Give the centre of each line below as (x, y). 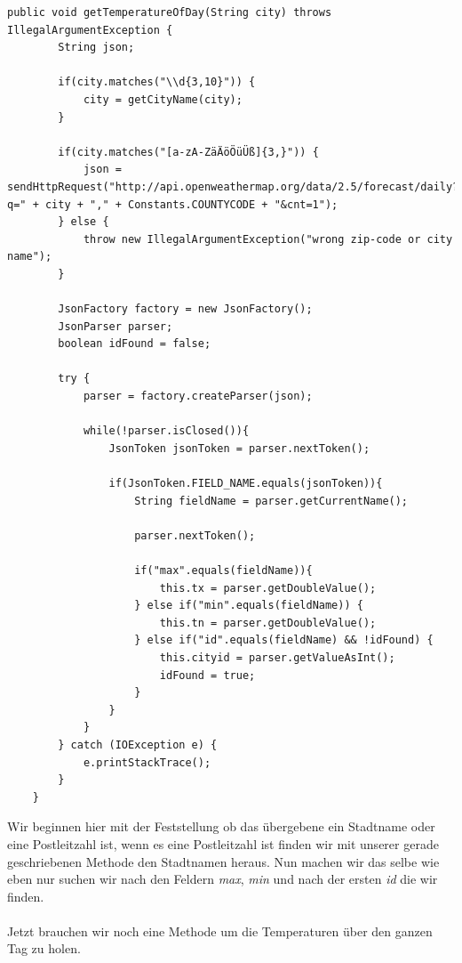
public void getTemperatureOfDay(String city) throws (170, 12)
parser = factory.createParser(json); (198, 397)
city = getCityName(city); (163, 99)
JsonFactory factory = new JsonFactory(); (185, 309)
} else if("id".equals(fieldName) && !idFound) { (284, 640)
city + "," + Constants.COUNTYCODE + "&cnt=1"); (191, 204)
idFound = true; (207, 675)
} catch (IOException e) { (138, 745)
